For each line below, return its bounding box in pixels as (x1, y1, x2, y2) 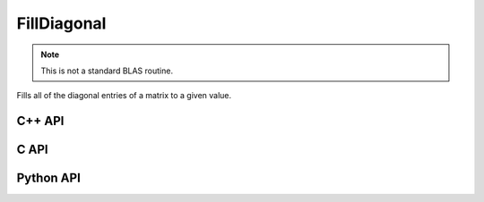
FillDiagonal (16, 13, 107, 33)
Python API (16, 171, 81, 186)
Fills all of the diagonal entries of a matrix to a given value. (16, 90, 232, 101)
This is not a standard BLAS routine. (40, 65, 174, 76)
